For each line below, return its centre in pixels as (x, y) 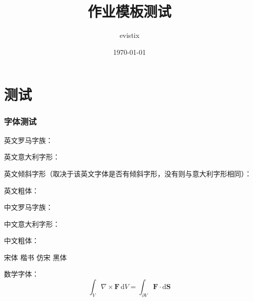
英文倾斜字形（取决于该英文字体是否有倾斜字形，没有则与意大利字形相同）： (128, 173)
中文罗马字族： (28, 207)
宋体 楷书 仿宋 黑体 (36, 257)
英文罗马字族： (28, 140)
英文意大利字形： (32, 157)
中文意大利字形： (32, 224)
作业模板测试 (129, 11)
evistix (129, 35)
